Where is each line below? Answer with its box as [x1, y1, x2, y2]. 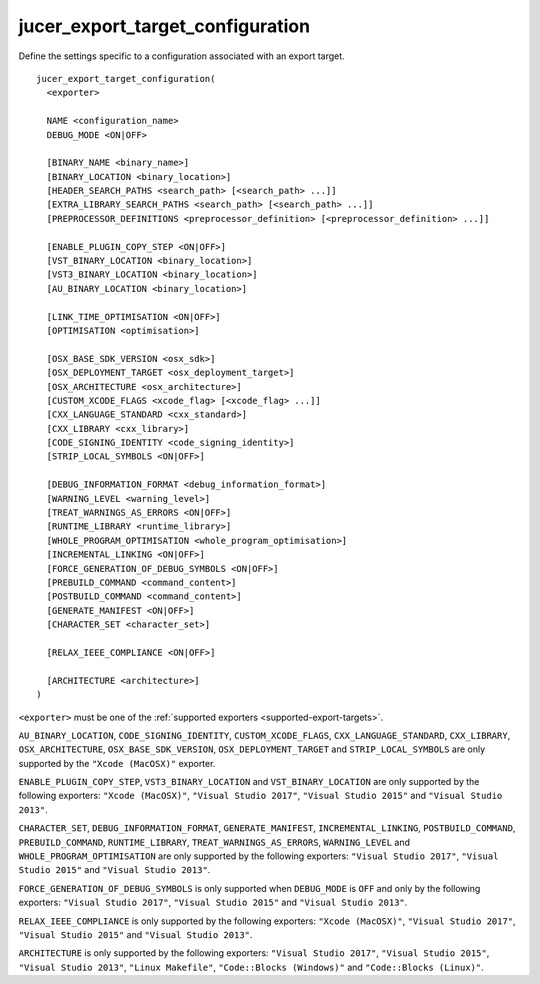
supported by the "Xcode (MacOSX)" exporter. [18, 757, 216, 769]
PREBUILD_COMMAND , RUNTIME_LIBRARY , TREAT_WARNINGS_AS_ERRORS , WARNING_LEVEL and [18, 836, 410, 848]
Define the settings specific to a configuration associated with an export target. [18, 50, 345, 62]
